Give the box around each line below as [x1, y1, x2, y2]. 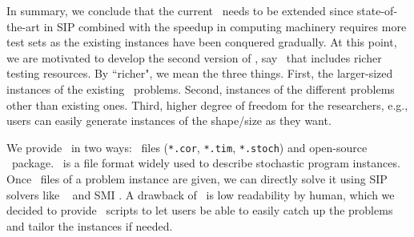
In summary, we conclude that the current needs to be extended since [6, 2, 354, 18]
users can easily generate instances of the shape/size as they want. [6, 112, 332, 129]
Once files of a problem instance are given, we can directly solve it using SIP [6, 171, 388, 187]
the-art [6, 18, 41, 34]
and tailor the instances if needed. [6, 217, 173, 234]
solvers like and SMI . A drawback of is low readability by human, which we [6, 186, 395, 203]
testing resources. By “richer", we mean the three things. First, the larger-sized [6, 65, 393, 82]
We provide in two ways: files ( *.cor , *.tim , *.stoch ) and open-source [6, 139, 368, 155]
